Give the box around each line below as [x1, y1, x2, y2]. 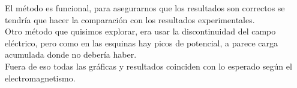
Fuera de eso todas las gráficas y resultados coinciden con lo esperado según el [5, 59, 292, 72]
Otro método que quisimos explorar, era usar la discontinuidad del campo [5, 25, 276, 37]
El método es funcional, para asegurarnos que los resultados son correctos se [5, 2, 285, 14]
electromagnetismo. [5, 71, 76, 84]
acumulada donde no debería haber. [5, 48, 137, 61]
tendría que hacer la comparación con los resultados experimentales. [5, 13, 255, 26]
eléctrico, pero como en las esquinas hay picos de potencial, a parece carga [5, 36, 278, 49]
